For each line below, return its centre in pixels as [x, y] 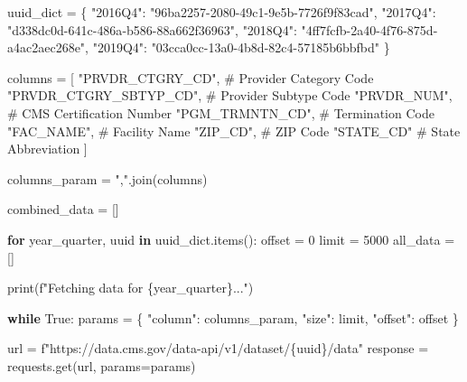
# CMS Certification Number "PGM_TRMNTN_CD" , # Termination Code [221, 112]
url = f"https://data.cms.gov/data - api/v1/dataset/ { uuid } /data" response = [218, 348]
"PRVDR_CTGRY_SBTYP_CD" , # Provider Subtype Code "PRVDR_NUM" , [230, 95]
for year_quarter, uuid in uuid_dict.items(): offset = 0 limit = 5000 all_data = [231, 239]
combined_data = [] [63, 209]
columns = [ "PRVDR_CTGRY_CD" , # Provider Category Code [191, 77]
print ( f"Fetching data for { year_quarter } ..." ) [131, 288]
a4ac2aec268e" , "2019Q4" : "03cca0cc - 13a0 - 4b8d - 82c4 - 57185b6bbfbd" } [199, 47]
